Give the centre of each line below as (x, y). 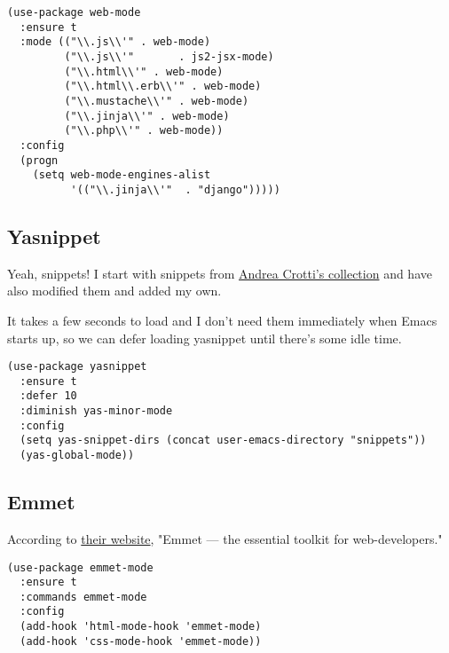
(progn (39, 160)
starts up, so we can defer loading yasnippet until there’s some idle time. (205, 338)
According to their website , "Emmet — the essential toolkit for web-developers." (225, 538)
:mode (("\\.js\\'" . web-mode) (115, 42)
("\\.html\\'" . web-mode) (144, 71)
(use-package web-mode (74, 12)
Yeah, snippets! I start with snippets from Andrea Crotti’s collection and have (220, 273)
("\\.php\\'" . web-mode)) (144, 131)
